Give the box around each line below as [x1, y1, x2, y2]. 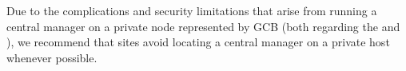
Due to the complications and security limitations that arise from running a [6, 2, 377, 18]
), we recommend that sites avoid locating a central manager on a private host [6, 34, 390, 50]
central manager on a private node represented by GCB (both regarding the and [6, 18, 400, 34]
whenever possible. [6, 49, 98, 65]
